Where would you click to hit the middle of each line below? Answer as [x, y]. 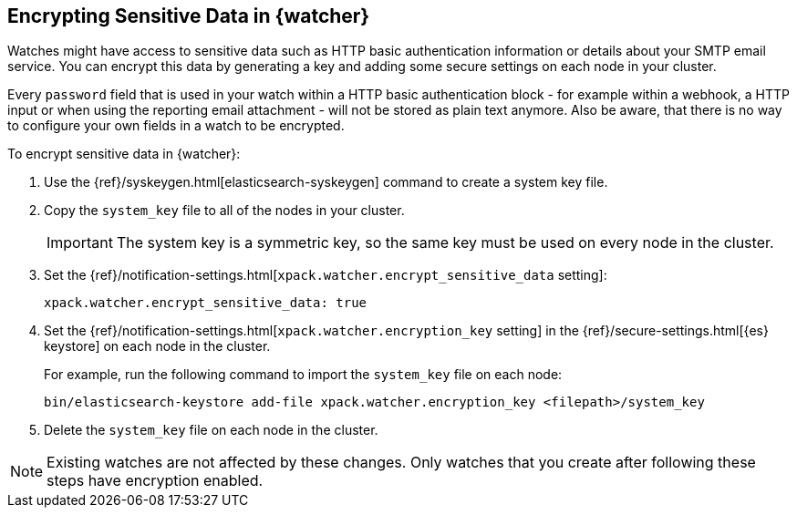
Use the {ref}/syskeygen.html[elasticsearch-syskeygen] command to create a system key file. [326, 182]
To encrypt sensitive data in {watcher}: [124, 154]
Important [80, 243]
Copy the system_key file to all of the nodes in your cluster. [224, 211]
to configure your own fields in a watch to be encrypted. [176, 126]
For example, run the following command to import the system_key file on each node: [303, 375]
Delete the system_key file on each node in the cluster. [211, 430]
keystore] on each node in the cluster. [157, 346]
